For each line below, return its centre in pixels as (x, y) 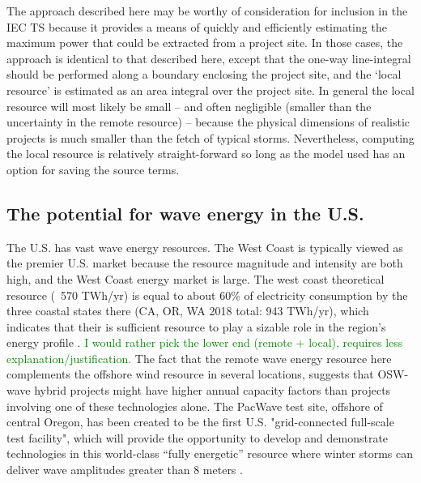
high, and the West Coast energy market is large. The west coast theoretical (196, 278)
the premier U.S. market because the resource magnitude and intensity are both (205, 263)
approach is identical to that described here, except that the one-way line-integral (209, 58)
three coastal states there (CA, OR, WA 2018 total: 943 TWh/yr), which (188, 311)
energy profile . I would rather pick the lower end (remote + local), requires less (205, 342)
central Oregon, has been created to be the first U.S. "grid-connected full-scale (200, 422)
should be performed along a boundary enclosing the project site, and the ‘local (204, 74)
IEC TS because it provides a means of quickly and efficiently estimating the (197, 26)
